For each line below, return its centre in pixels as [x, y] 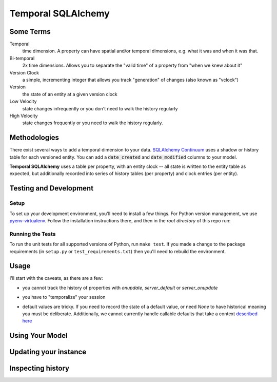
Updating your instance [48, 352]
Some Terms [30, 32]
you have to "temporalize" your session [64, 297]
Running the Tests [33, 234]
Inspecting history [39, 368]
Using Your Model [38, 336]
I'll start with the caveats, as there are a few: [56, 278]
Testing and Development [52, 188]
